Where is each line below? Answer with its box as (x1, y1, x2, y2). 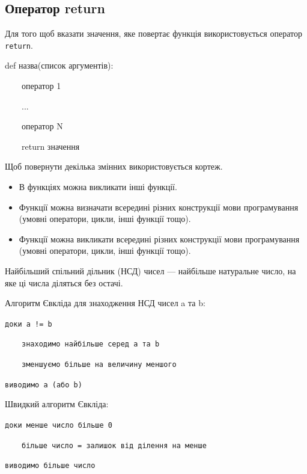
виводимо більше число (5, 461, 96, 470)
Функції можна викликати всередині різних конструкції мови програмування (19, 232, 300, 245)
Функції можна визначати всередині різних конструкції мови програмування (19, 200, 299, 213)
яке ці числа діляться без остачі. (5, 276, 123, 289)
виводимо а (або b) (5, 380, 82, 389)
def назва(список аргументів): (5, 59, 114, 72)
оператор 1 (21, 79, 61, 92)
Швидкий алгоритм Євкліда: (5, 398, 109, 410)
